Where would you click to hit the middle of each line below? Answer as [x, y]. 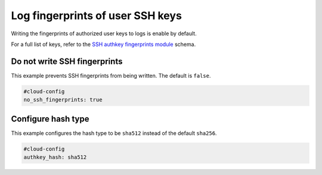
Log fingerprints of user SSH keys [96, 16]
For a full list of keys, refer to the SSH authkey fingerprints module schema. [103, 44]
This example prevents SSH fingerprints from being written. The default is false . [111, 75]
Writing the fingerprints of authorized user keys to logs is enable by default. [104, 33]
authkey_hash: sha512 [55, 157]
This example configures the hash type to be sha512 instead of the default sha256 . [114, 133]
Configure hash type [50, 119]
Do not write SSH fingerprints [67, 61]
